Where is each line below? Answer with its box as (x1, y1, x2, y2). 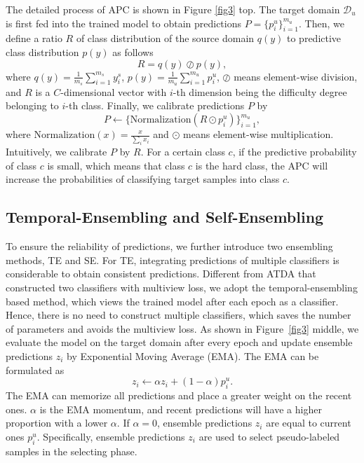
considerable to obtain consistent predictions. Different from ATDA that (6, 266, 316, 281)
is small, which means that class (47, 158, 185, 172)
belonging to (6, 98, 59, 113)
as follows (112, 44, 154, 59)
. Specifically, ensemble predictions (36, 429, 185, 443)
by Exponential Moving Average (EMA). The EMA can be (67, 349, 319, 363)
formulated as (6, 362, 65, 377)
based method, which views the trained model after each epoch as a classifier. (6, 293, 339, 308)
